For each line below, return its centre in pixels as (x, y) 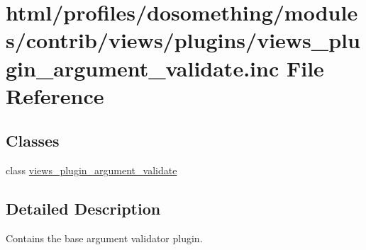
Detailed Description (83, 209)
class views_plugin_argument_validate (91, 170)
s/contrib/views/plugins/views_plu (183, 40)
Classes (33, 141)
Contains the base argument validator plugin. (104, 238)
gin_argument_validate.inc (143, 68)
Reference (55, 95)
